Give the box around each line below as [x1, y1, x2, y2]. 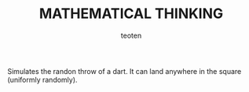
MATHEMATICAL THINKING [38, 5, 224, 23]
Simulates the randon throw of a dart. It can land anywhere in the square [7, 66, 242, 75]
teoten [120, 31, 142, 40]
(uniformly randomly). [7, 75, 78, 84]
